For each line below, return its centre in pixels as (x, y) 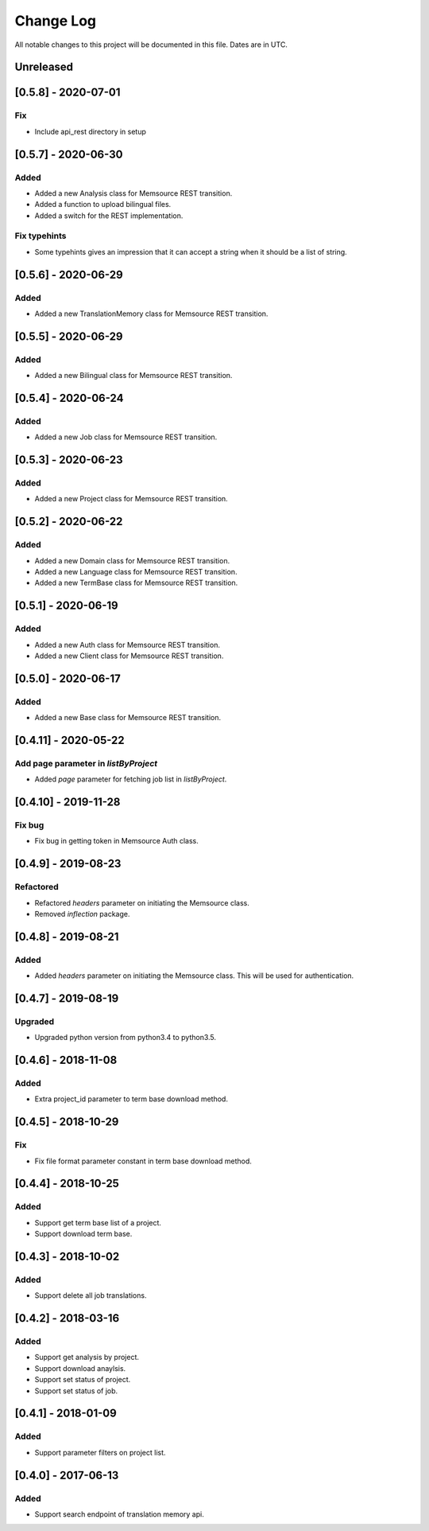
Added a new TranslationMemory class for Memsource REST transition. (151, 314)
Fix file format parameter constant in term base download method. (143, 1161)
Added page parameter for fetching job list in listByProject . (131, 779)
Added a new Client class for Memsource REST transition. (129, 656)
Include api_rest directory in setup (91, 131)
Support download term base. (83, 1234)
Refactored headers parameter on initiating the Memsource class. (142, 902)
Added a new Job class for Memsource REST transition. (126, 437)
